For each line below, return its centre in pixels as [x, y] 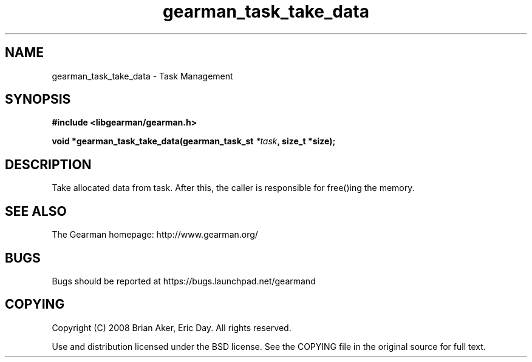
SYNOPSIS [38, 99]
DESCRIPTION [48, 164]
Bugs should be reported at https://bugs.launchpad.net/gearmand [184, 281]
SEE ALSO [36, 211]
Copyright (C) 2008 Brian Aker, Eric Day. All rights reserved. [172, 327]
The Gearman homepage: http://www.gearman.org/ [155, 235]
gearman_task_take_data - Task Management [142, 76]
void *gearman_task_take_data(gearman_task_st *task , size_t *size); [194, 141]
